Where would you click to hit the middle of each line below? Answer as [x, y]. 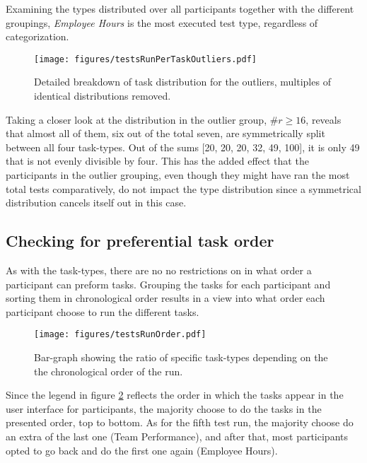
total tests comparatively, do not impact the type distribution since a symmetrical [183, 188]
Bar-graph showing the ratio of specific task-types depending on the [181, 357]
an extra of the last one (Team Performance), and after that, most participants [177, 436]
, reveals [324, 119]
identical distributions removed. [103, 96]
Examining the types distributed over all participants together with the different [180, 8]
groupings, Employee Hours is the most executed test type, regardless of [162, 22]
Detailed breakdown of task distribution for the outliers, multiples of [182, 82]
